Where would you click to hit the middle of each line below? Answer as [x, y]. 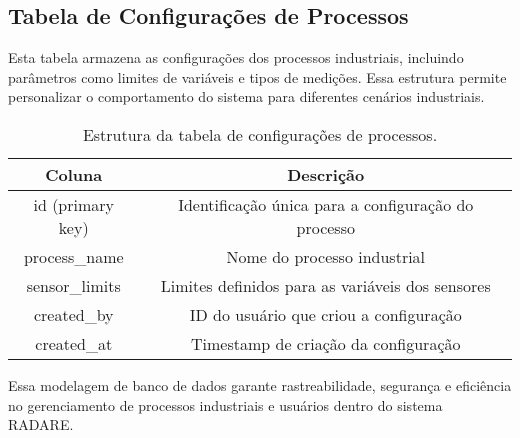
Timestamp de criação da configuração [326, 343]
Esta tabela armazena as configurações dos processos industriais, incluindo [236, 57]
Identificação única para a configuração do [326, 204]
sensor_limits [73, 285]
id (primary [74, 204]
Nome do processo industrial [326, 256]
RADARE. [41, 424]
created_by [73, 314]
